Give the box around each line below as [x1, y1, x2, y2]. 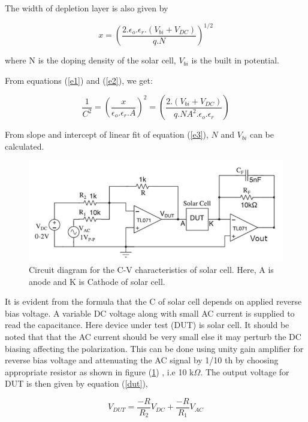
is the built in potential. [191, 54, 279, 66]
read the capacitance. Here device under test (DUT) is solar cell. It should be [5, 318, 289, 331]
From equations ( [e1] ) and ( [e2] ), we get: [5, 74, 153, 86]
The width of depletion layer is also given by [5, 2, 168, 14]
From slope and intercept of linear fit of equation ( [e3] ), [5, 128, 209, 141]
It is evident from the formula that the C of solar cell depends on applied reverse [5, 295, 302, 308]
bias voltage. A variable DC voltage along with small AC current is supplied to [5, 306, 295, 319]
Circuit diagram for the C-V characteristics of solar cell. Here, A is [29, 263, 274, 275]
